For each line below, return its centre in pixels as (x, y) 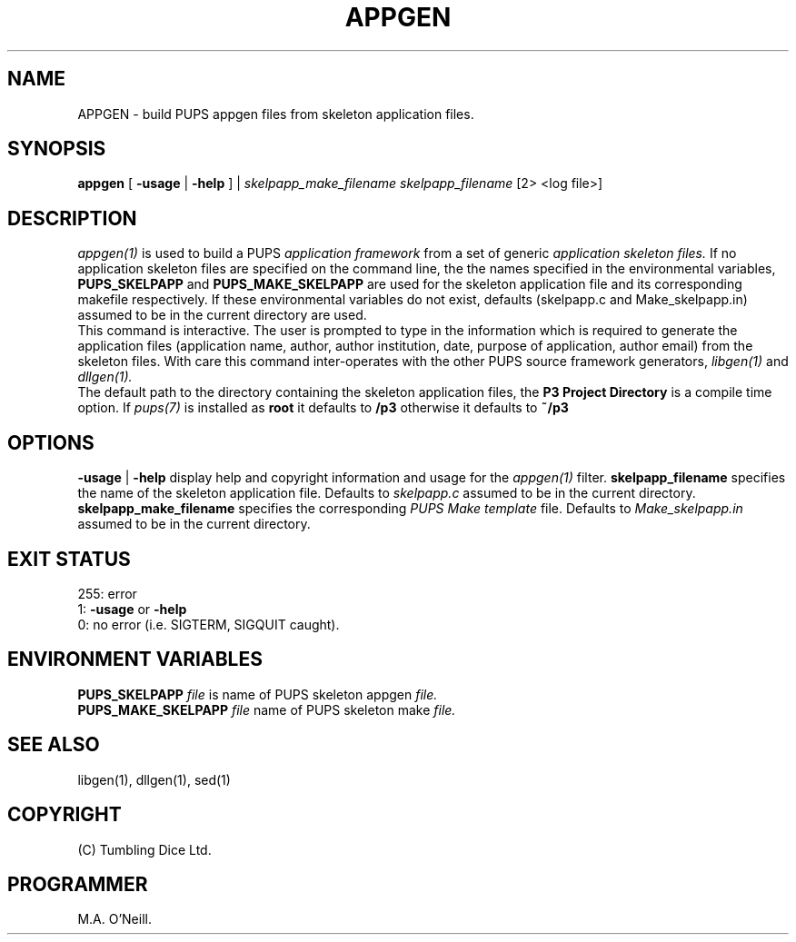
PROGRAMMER (78, 884)
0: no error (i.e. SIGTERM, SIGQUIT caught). (209, 624)
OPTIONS (51, 442)
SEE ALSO (54, 745)
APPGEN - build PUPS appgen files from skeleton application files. (276, 114)
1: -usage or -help (132, 609)
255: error (107, 593)
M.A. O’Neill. (114, 919)
